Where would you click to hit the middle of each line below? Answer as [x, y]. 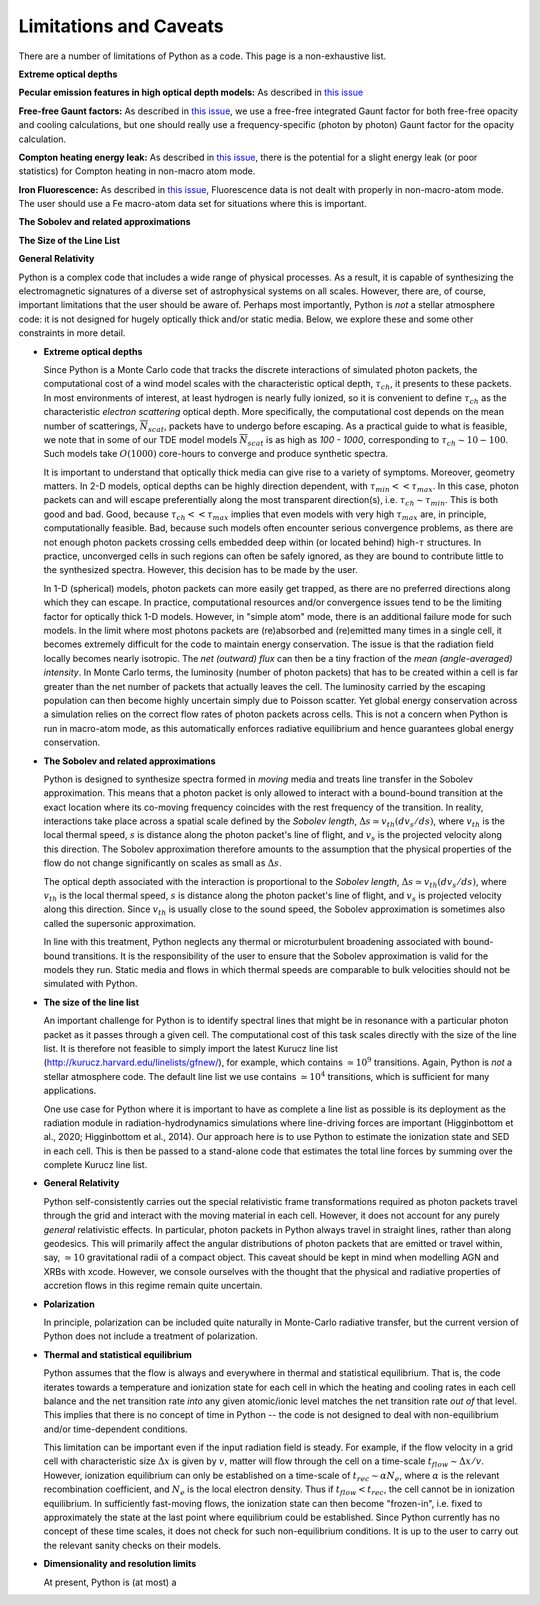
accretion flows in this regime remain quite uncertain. [153, 1286]
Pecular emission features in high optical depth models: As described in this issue [191, 92]
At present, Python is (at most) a [110, 1582]
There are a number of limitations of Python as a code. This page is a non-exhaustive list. [202, 56]
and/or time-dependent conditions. [116, 1429]
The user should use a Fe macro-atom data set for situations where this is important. [192, 204]
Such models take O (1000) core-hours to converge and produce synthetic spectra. [216, 454]
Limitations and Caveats [121, 26]
